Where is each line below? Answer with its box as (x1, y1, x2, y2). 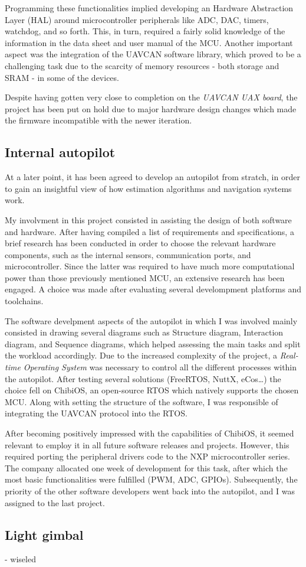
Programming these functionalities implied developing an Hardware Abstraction (5, 2, 294, 14)
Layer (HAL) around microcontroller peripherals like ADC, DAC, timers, (5, 13, 269, 25)
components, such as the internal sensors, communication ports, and (5, 248, 251, 260)
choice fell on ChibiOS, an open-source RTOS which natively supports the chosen (5, 384, 299, 396)
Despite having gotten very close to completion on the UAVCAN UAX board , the (5, 91, 298, 103)
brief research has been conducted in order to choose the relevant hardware (5, 237, 276, 249)
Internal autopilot (5, 143, 116, 161)
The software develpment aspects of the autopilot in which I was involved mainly (5, 314, 298, 327)
